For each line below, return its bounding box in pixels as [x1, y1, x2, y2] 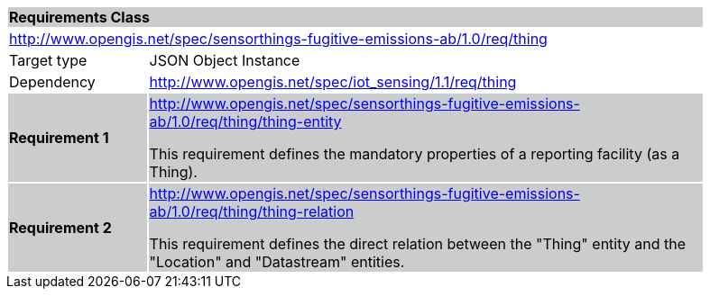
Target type [9, 51, 88, 69]
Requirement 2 [9, 219, 112, 237]
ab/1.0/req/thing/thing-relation [149, 202, 355, 220]
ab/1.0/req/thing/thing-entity [149, 112, 342, 130]
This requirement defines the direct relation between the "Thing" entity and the [149, 235, 686, 253]
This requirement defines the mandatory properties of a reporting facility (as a [149, 145, 680, 163]
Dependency [9, 73, 96, 91]
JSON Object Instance [149, 51, 300, 69]
